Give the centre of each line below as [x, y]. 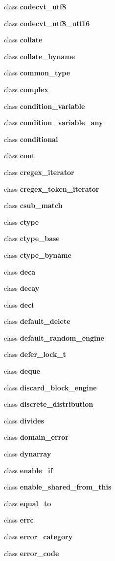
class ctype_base [32, 238]
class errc [19, 520]
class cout [20, 156]
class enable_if [28, 470]
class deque [22, 371]
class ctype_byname [38, 255]
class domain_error [36, 437]
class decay [22, 288]
